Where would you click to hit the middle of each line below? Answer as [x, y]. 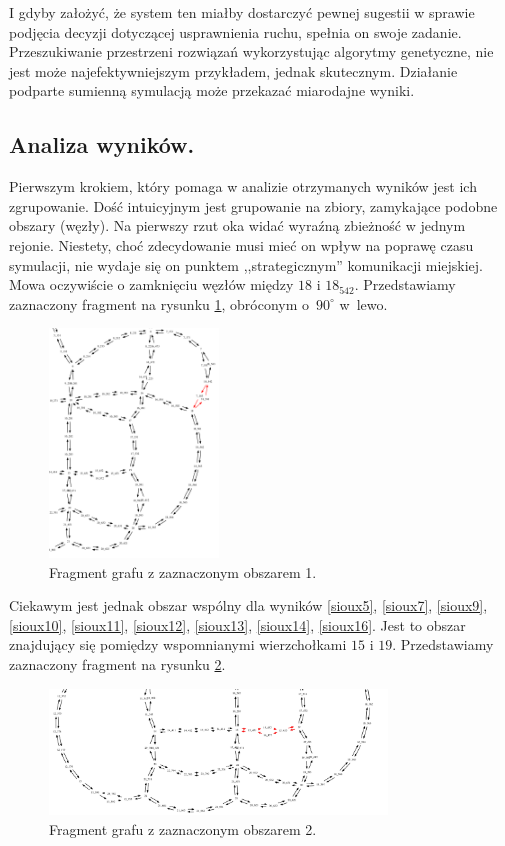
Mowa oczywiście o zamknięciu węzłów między [151, 284]
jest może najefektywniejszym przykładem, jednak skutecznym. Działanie [233, 70]
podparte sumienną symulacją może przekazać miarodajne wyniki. [212, 90]
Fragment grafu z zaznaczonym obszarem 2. [183, 829]
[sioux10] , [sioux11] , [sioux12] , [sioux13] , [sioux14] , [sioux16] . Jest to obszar [237, 624]
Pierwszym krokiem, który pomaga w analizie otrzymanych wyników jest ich [243, 186]
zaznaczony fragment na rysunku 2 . [117, 664]
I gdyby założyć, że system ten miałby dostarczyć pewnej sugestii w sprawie [242, 12]
